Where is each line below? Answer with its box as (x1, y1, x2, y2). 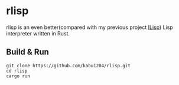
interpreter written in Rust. (6, 30, 70, 37)
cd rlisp (6, 68, 28, 74)
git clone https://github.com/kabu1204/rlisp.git (6, 63, 131, 68)
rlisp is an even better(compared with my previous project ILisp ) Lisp (6, 24, 173, 31)
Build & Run (6, 47, 49, 57)
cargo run (6, 73, 31, 79)
